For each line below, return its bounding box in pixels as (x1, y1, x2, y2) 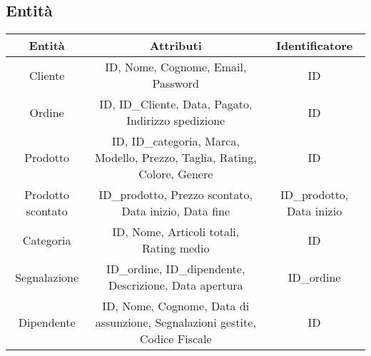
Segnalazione (15, 268, 79, 285)
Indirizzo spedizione (126, 112, 225, 129)
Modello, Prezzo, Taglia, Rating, (94, 149, 257, 166)
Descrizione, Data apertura (108, 277, 243, 294)
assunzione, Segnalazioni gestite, (95, 314, 256, 331)
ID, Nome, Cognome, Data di (102, 297, 250, 315)
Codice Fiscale (139, 330, 212, 347)
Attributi (149, 37, 202, 54)
